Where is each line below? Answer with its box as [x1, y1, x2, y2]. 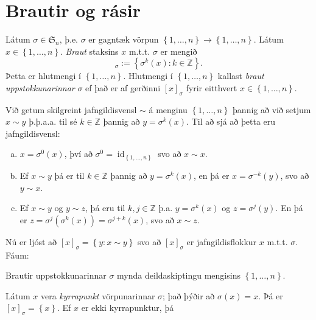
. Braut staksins [60, 44, 119, 57]
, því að [64, 147, 93, 160]
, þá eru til [85, 201, 125, 214]
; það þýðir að [163, 289, 215, 302]
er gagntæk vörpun [88, 33, 159, 46]
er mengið [160, 44, 197, 57]
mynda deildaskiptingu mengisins [117, 269, 241, 282]
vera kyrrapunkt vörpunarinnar [40, 289, 155, 302]
